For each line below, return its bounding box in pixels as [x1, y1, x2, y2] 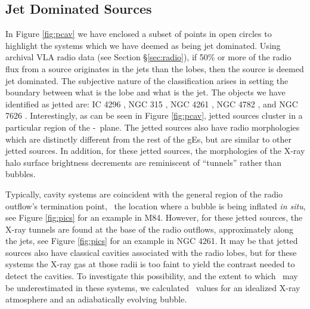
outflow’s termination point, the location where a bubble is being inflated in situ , [5, 199, 306, 212]
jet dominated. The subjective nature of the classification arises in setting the [5, 74, 289, 86]
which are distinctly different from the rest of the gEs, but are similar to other [5, 132, 292, 145]
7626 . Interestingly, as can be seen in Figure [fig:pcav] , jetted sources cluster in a [5, 109, 303, 122]
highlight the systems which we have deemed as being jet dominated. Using [5, 39, 281, 51]
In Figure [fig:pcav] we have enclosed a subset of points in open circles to [5, 27, 272, 40]
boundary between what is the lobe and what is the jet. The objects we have [5, 86, 286, 98]
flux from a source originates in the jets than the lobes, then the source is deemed [5, 62, 304, 75]
